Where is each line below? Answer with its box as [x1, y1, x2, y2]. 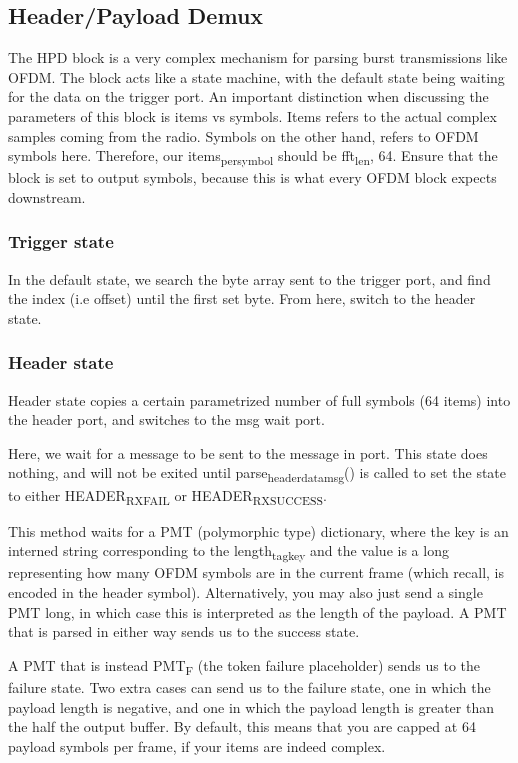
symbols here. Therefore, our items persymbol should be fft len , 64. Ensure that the [8, 145, 498, 168]
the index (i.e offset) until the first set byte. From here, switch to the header [8, 288, 476, 309]
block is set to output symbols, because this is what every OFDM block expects [8, 167, 497, 188]
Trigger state [8, 229, 114, 254]
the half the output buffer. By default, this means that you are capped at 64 [8, 716, 476, 737]
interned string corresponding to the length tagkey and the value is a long [8, 540, 449, 564]
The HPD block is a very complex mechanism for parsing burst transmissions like [8, 47, 508, 68]
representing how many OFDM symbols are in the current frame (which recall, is [8, 562, 505, 583]
